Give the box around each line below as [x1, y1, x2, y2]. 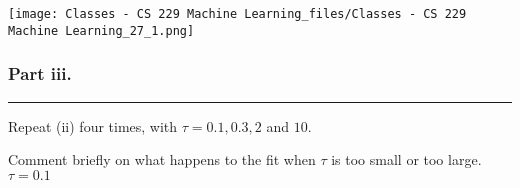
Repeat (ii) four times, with [8, 115, 178, 136]
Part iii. [8, 61, 72, 86]
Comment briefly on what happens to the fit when [8, 149, 316, 170]
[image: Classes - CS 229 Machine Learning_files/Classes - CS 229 [8, 7, 467, 21]
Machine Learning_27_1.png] [8, 23, 195, 38]
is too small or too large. [331, 149, 482, 170]
